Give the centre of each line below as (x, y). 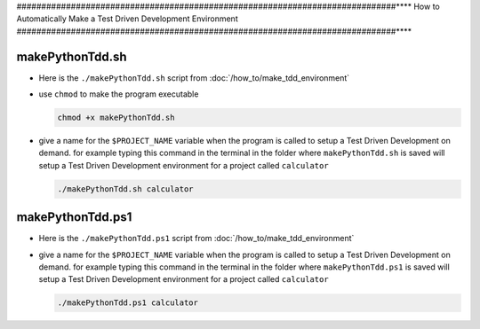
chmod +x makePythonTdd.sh (116, 118)
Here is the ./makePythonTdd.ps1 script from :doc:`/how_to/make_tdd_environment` (196, 239)
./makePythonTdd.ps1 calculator (128, 303)
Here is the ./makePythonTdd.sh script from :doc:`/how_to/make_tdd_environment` (194, 78)
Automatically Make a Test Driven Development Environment (128, 19)
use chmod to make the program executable (119, 94)
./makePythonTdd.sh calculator (126, 189)
